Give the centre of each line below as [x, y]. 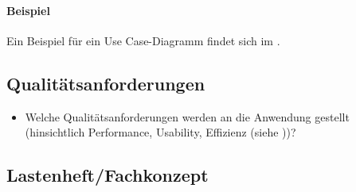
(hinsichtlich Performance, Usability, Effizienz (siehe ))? [160, 132]
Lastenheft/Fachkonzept [108, 175]
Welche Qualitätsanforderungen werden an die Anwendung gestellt [187, 116]
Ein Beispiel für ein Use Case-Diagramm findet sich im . [143, 40]
